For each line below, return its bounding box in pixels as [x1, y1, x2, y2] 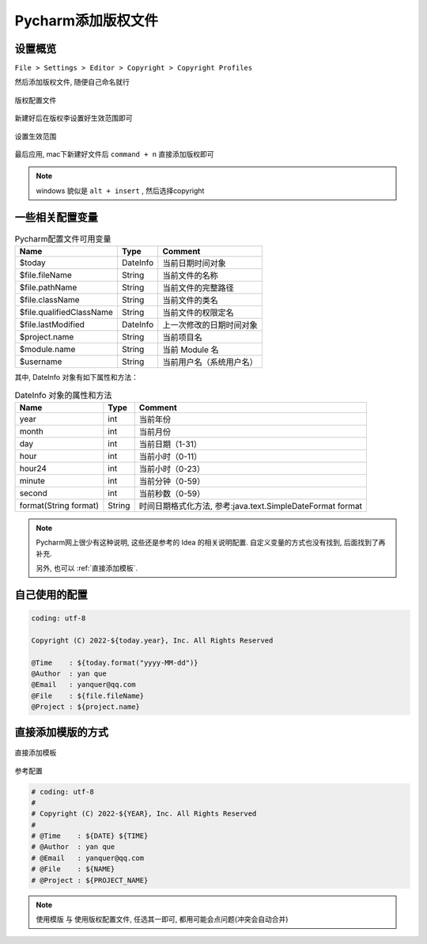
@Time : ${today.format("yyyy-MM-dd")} [31, 658, 198, 667]
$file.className [19, 294, 80, 305]
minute [19, 475, 45, 486]
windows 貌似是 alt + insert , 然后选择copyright [36, 186, 205, 195]
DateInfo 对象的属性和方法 [14, 389, 112, 400]
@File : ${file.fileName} [31, 691, 145, 700]
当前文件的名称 [162, 270, 219, 281]
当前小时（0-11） [138, 451, 202, 462]
